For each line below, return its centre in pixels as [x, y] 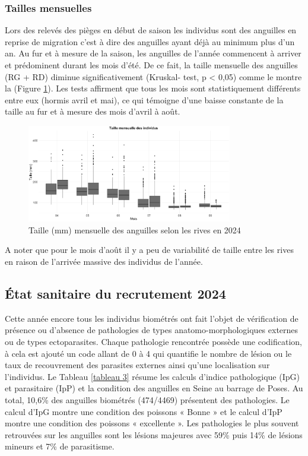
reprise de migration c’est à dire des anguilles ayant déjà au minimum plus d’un [150, 41]
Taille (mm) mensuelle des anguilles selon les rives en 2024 [135, 229]
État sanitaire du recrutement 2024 [115, 294]
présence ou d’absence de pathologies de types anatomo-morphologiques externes [152, 330]
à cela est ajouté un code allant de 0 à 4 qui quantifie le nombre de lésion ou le [148, 353]
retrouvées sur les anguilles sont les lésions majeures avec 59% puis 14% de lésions [154, 434]
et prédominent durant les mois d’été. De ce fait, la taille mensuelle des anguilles [151, 65]
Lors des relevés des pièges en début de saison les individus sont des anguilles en [151, 30]
